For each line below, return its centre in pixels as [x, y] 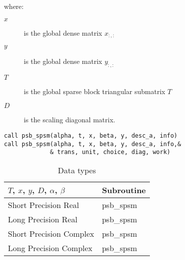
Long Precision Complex [50, 248]
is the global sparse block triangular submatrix [94, 91]
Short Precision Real [44, 205]
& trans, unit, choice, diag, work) [110, 152]
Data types [77, 170]
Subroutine [124, 190]
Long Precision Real [43, 219]
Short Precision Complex [51, 234]
